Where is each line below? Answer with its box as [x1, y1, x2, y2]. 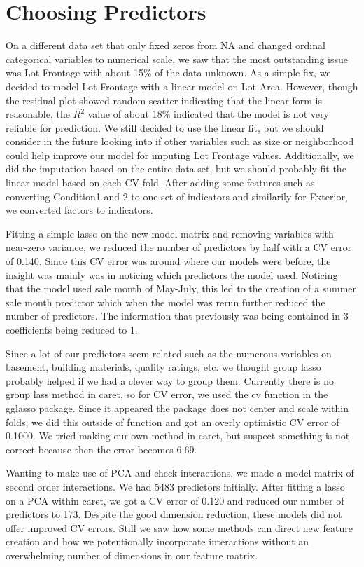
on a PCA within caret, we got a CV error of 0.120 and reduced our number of [6, 493, 344, 507]
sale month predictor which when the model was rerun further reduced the [6, 294, 325, 309]
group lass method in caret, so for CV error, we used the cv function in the [6, 387, 328, 402]
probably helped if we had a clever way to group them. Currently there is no [6, 373, 334, 388]
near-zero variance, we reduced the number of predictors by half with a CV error [6, 240, 352, 254]
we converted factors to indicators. [6, 203, 153, 217]
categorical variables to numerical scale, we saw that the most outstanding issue [6, 51, 349, 66]
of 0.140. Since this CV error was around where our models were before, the [6, 254, 331, 268]
